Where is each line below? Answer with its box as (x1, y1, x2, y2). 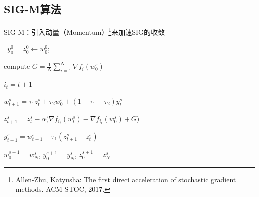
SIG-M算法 (4, 1, 61, 17)
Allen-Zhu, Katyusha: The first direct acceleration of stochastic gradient (15, 174, 236, 184)
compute (4, 61, 30, 71)
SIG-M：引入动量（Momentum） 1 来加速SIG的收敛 (4, 25, 165, 37)
